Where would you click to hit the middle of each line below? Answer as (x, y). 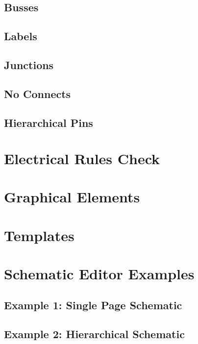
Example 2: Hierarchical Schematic (94, 333)
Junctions (29, 64)
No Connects (37, 93)
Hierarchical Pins (49, 122)
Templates (39, 235)
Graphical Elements (72, 197)
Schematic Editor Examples (99, 274)
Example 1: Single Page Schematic (93, 305)
